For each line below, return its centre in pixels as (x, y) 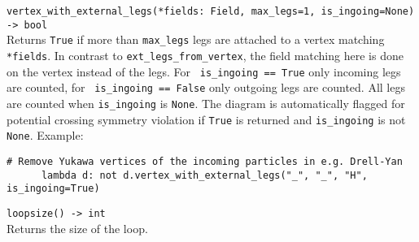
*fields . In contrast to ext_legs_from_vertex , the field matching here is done (205, 55)
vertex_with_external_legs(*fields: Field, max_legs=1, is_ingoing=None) (211, 11)
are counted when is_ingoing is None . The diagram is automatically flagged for (206, 103)
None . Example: (45, 135)
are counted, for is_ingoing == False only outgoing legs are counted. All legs (206, 87)
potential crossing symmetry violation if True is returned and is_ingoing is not (206, 119)
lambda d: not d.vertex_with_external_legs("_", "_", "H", (204, 175)
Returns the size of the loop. (77, 228)
